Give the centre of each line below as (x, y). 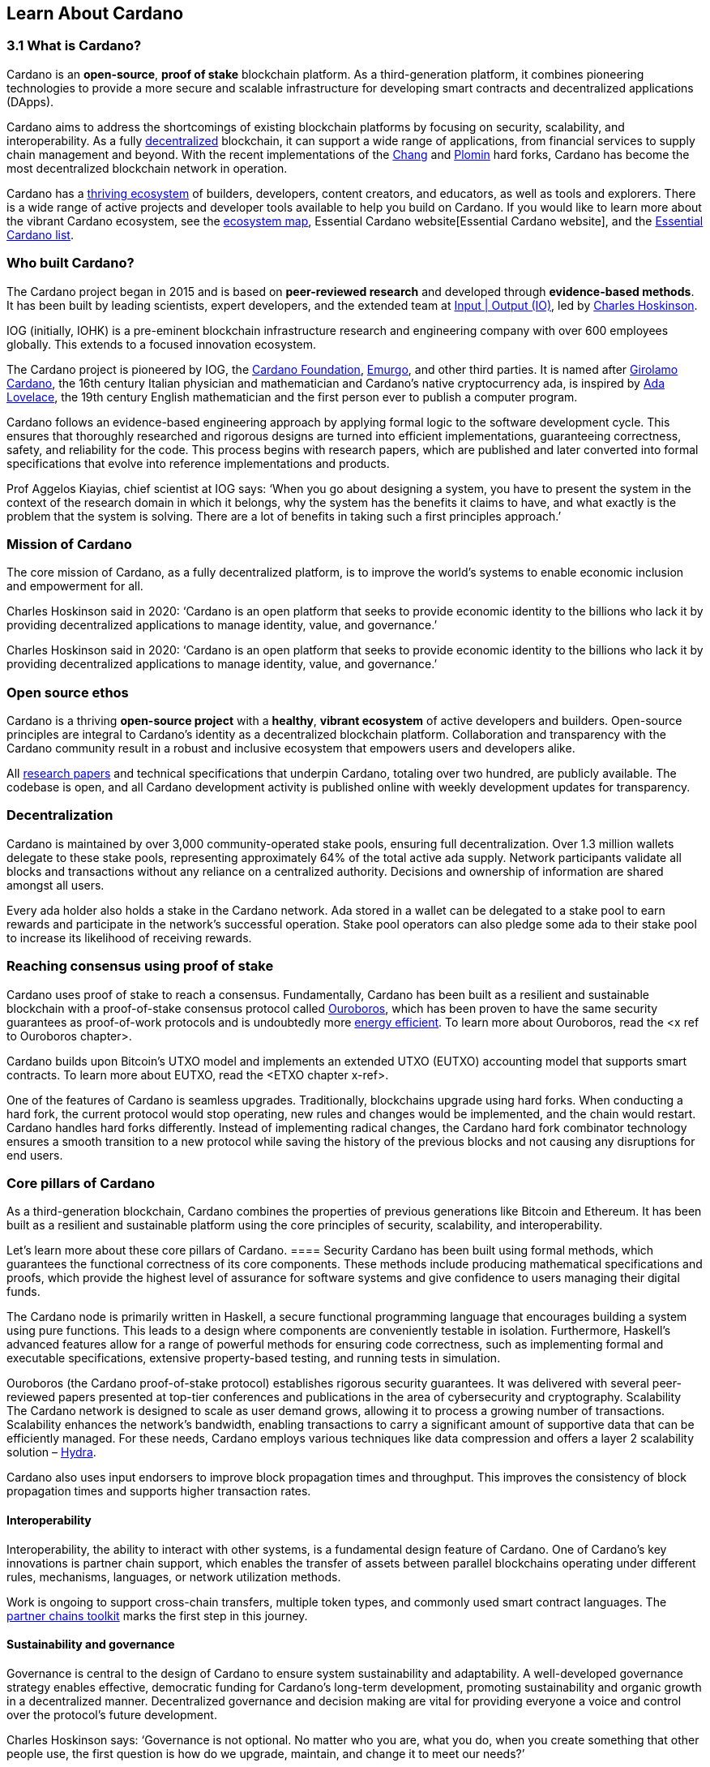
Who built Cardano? (71, 263)
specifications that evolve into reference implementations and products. (198, 463)
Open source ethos (68, 692)
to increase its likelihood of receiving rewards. (129, 937)
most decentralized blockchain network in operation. (147, 168)
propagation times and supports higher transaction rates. (159, 1491)
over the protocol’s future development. (112, 1714)
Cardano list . (40, 234)
